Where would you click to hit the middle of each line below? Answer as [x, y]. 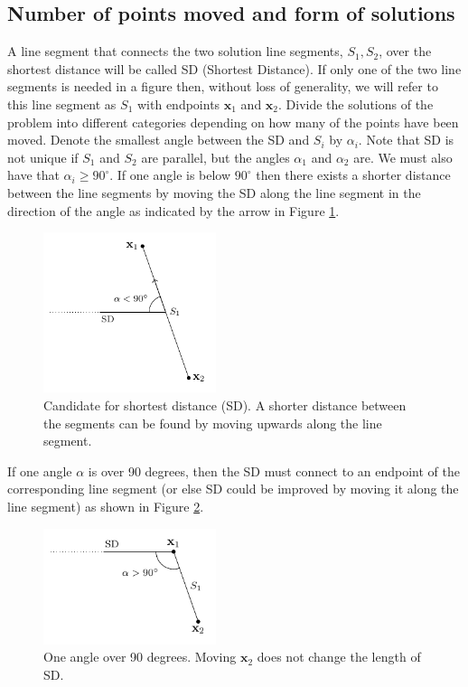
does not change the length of [339, 657]
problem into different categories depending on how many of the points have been [233, 122]
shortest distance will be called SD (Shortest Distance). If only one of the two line [234, 68]
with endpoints [178, 104]
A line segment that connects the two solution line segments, [175, 51]
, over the [405, 51]
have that [33, 175]
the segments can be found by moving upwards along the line [213, 423]
